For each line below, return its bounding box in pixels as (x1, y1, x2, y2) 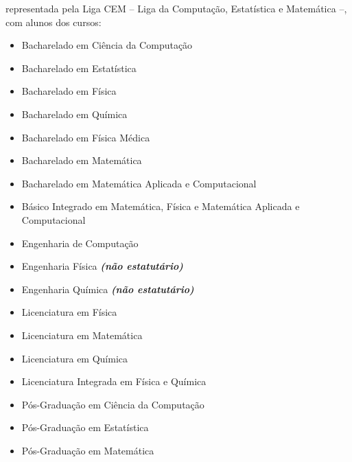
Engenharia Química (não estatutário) (21, 281, 194, 296)
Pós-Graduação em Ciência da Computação (21, 397, 204, 411)
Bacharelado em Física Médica (21, 130, 150, 144)
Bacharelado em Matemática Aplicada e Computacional (21, 176, 257, 190)
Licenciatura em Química (21, 351, 128, 365)
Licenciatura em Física (21, 305, 117, 319)
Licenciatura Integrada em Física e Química (21, 374, 207, 389)
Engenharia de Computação (21, 235, 139, 250)
